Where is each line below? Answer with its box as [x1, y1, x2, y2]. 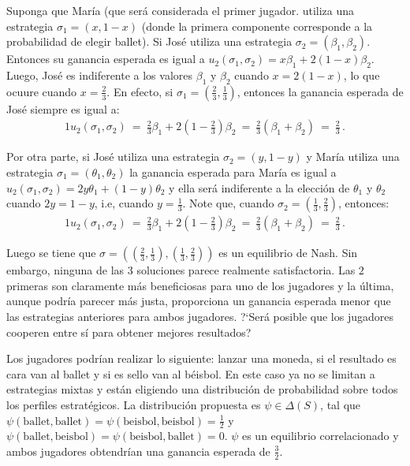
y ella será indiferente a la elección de [169, 179, 350, 196]
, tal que [320, 396, 361, 412]
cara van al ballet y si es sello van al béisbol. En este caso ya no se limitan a [6, 365, 375, 382]
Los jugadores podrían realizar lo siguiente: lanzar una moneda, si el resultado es [6, 350, 397, 367]
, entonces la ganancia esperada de [237, 83, 404, 99]
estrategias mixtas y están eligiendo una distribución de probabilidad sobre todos [6, 381, 398, 397]
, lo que [343, 66, 380, 83]
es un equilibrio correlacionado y [241, 427, 399, 444]
